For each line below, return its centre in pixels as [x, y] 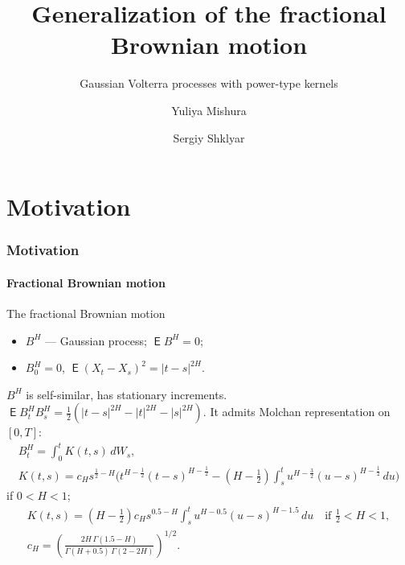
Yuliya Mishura [209, 110]
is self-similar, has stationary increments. [127, 394]
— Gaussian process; [96, 340]
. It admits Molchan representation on [297, 412]
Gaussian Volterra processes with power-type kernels [209, 83]
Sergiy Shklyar [209, 137]
